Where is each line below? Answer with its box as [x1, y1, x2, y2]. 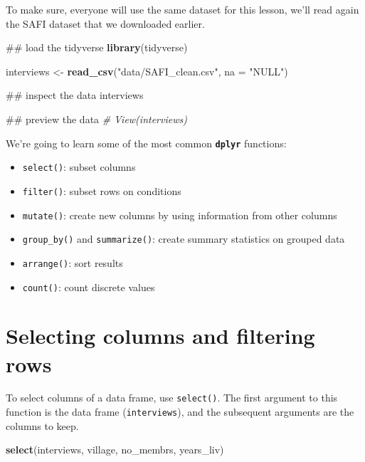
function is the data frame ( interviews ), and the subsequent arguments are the [6, 404, 354, 419]
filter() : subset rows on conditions [22, 183, 181, 198]
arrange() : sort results [22, 255, 123, 270]
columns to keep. [6, 418, 79, 433]
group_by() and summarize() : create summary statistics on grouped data [22, 231, 345, 246]
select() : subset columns [22, 159, 136, 174]
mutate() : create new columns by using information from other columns [22, 207, 337, 222]
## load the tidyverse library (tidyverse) [6, 40, 188, 55]
